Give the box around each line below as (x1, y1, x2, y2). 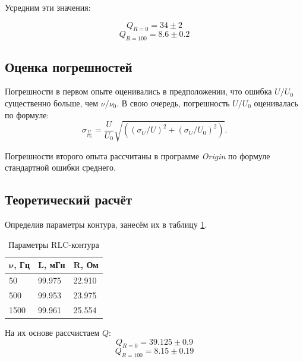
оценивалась (254, 96, 298, 109)
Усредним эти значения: (5, 1, 91, 13)
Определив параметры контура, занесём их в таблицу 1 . (5, 218, 207, 231)
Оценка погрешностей (5, 57, 132, 75)
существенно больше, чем (5, 96, 99, 109)
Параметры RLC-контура (8, 238, 99, 250)
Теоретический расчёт (5, 190, 132, 209)
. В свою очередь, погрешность (116, 96, 230, 109)
